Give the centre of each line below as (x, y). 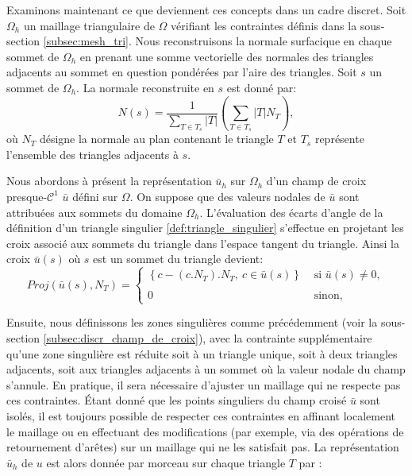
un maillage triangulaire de (89, 25)
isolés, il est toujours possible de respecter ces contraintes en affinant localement (201, 416)
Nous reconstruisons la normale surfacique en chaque (264, 41)
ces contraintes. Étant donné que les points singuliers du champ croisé (177, 400)
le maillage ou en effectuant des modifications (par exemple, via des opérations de (205, 431)
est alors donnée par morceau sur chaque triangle (166, 462)
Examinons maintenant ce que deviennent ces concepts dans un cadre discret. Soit (206, 10)
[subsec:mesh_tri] (86, 41)
